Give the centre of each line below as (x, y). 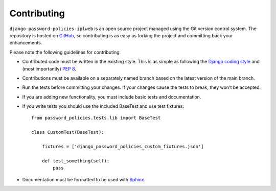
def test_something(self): (76, 161)
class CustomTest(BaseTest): (68, 132)
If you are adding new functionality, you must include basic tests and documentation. (112, 97)
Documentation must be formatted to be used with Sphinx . (84, 179)
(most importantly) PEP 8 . (49, 68)
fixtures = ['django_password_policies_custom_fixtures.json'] (123, 147)
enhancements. (26, 43)
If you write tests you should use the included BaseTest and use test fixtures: (103, 106)
